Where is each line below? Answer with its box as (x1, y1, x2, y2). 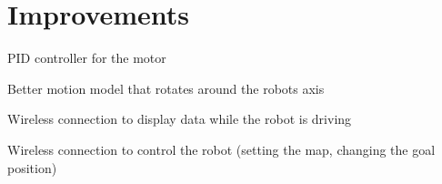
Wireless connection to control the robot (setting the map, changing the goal (7, 139, 436, 158)
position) (7, 158, 57, 177)
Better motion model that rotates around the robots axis (7, 78, 325, 97)
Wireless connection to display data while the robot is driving (7, 109, 352, 128)
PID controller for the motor (7, 48, 166, 67)
